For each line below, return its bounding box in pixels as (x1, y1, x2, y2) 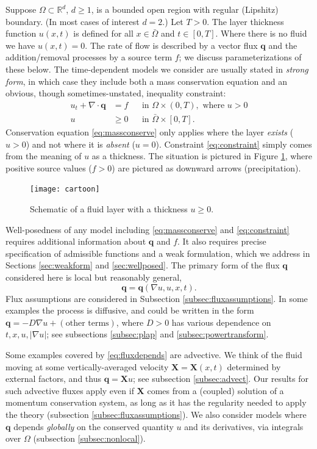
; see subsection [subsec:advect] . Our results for (132, 372, 309, 385)
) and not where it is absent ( (26, 137, 135, 150)
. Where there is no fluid (215, 27, 307, 40)
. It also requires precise (177, 235, 266, 248)
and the (268, 38, 297, 51)
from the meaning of (5, 149, 82, 162)
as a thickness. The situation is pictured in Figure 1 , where (91, 149, 313, 162)
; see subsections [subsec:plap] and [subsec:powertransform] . (46, 328, 269, 340)
